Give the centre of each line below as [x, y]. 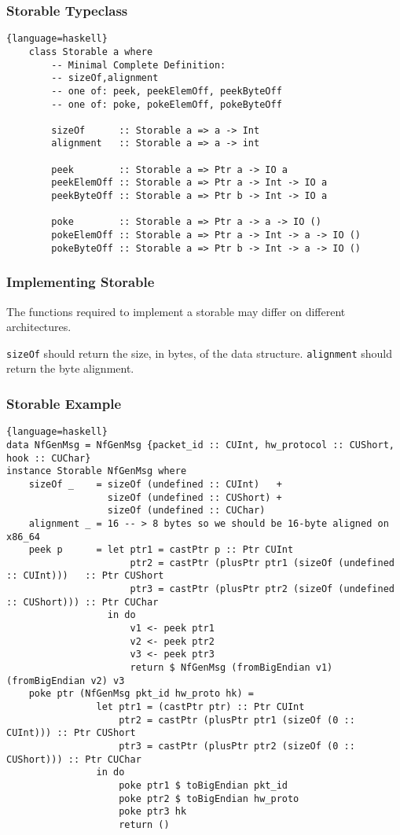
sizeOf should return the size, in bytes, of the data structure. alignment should [200, 353]
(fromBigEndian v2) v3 [66, 681]
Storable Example [64, 403]
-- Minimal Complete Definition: [139, 65]
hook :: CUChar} [49, 458]
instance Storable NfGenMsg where [97, 471]
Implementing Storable [81, 282]
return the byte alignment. [70, 368]
